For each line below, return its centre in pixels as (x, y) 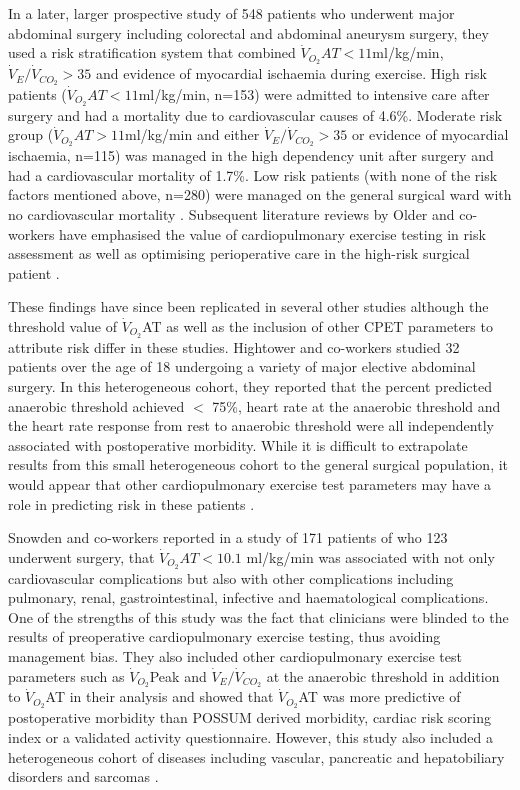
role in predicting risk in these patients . (131, 503)
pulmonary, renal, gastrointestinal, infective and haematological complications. (248, 597)
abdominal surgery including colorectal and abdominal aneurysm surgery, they (248, 32)
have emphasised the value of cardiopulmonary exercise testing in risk (272, 233)
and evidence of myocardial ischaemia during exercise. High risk (291, 73)
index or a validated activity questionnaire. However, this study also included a (250, 736)
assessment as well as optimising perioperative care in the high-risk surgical (239, 253)
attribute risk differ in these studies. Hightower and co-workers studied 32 (234, 346)
